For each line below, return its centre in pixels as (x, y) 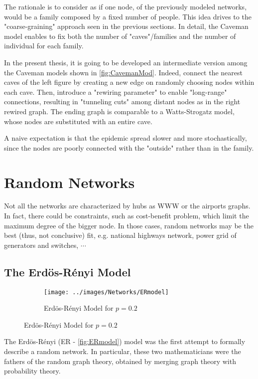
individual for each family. (44, 46)
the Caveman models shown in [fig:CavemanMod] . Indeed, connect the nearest (123, 72)
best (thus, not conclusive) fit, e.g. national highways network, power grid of (120, 235)
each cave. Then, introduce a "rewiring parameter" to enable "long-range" (116, 92)
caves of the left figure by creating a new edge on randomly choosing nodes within (129, 82)
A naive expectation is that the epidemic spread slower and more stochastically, (126, 138)
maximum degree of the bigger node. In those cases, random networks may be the (129, 225)
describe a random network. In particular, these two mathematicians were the (123, 351)
